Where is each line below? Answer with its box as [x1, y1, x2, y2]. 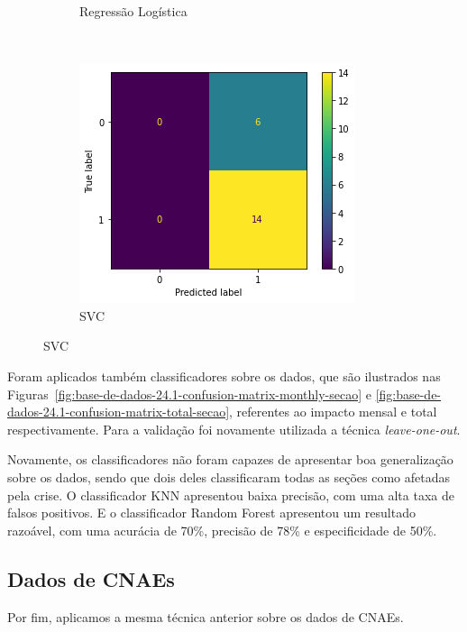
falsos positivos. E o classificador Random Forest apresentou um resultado [7, 503, 416, 522]
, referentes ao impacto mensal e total [229, 402, 437, 421]
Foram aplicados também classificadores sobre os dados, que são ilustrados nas [7, 366, 441, 385]
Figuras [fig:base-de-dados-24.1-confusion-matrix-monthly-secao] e [7, 384, 371, 403]
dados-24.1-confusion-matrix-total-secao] [7, 402, 230, 421]
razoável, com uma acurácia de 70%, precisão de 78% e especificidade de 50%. [7, 520, 437, 539]
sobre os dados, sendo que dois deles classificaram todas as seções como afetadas [7, 467, 450, 486]
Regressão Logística [79, 2, 188, 20]
